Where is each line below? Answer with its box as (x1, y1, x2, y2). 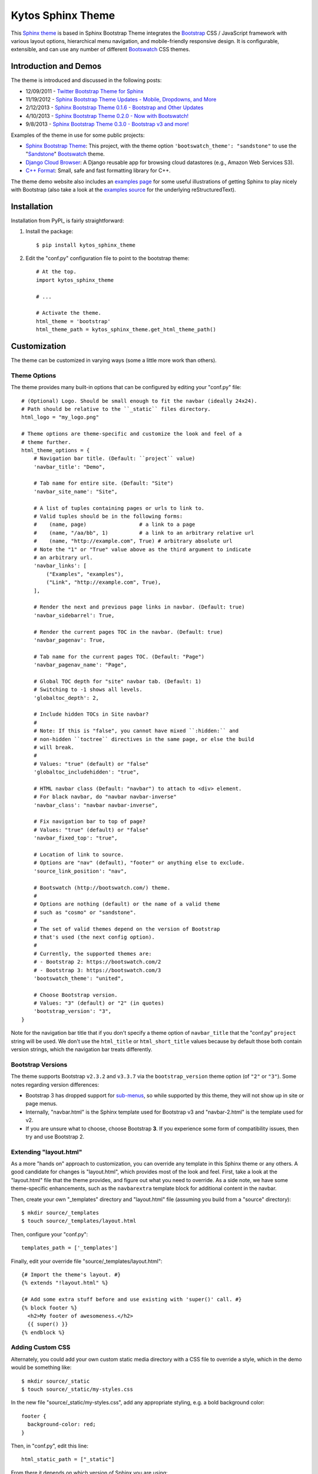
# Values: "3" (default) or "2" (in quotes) (33, 1000, 164, 1006)
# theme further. (21, 439, 71, 445)
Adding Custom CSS (11, 1343, 71, 1351)
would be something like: (11, 1364, 72, 1371)
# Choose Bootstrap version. (33, 991, 118, 998)
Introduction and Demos (11, 61, 102, 71)
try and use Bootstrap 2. (25, 1133, 85, 1140)
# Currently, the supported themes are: (33, 950, 153, 957)
